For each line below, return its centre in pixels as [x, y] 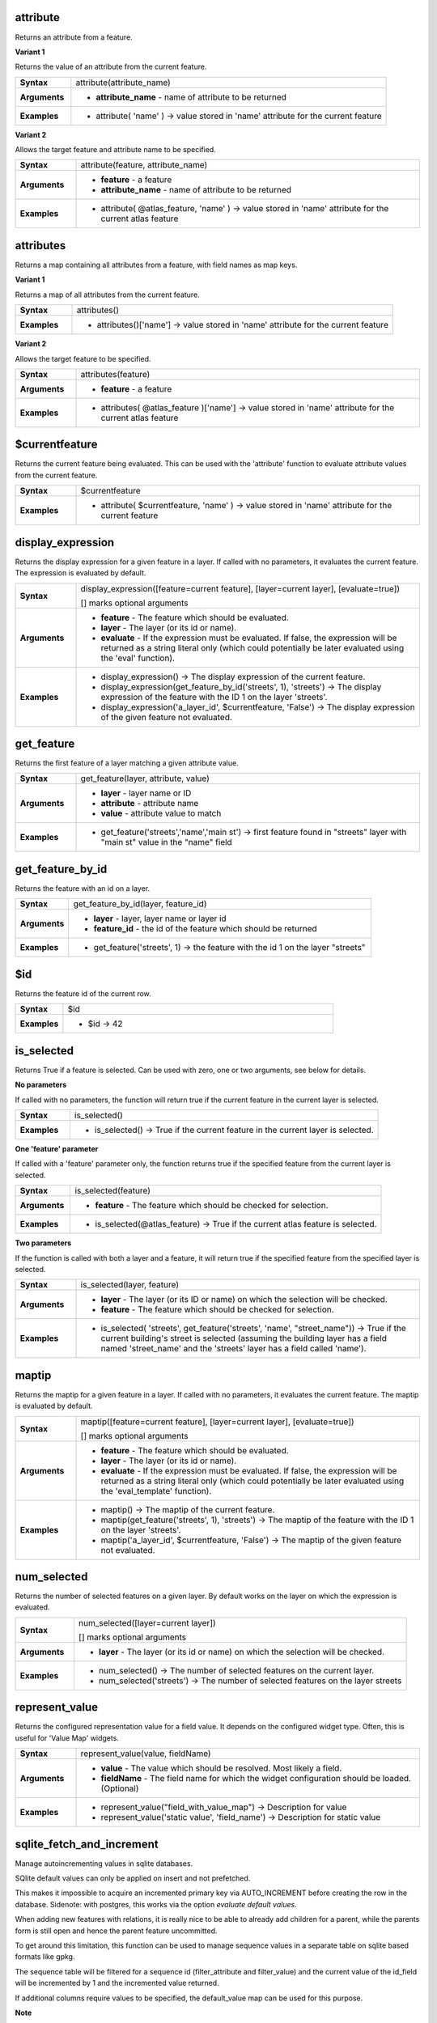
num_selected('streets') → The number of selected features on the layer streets [250, 1681]
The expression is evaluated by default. [81, 573]
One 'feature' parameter [57, 1148]
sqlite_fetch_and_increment [87, 1844]
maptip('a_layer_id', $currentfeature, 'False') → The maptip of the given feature [251, 1540]
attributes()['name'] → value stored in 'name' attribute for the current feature [242, 325]
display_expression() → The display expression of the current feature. [233, 676]
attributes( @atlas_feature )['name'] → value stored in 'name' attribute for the [248, 407]
